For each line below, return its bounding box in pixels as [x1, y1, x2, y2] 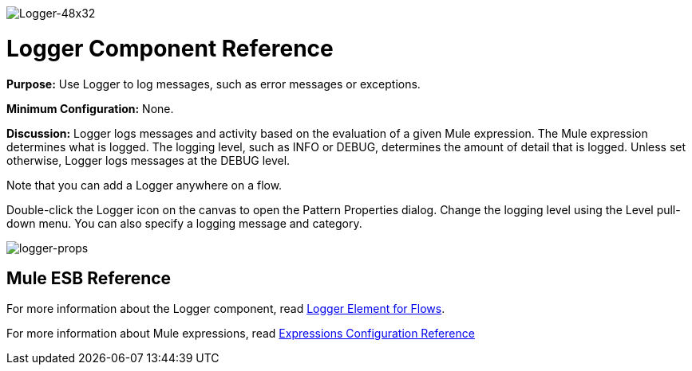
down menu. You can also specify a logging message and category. [6, 216, 362, 230]
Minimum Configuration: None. [6, 101, 174, 115]
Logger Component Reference [6, 34, 334, 62]
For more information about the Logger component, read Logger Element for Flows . [6, 302, 445, 316]
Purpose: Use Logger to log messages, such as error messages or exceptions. [6, 76, 421, 91]
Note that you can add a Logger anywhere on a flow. [6, 178, 283, 192]
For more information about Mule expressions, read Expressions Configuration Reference [6, 326, 475, 341]
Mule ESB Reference [6, 268, 172, 288]
